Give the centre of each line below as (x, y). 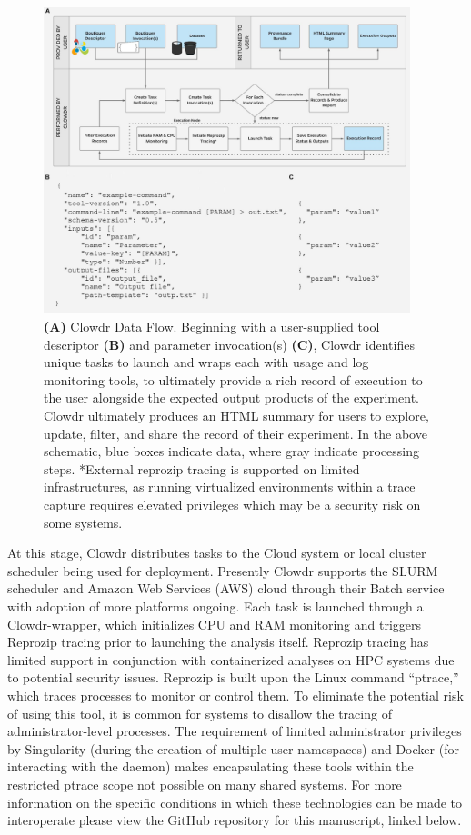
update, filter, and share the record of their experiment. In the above (235, 433)
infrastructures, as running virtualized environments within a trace (230, 487)
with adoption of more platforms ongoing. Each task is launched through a (215, 606)
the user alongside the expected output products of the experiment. (231, 398)
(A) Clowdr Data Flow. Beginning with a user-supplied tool (212, 327)
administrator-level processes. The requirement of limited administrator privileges (235, 731)
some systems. (83, 522)
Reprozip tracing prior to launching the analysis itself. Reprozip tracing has (218, 642)
